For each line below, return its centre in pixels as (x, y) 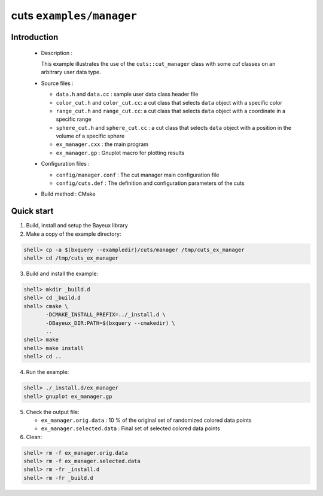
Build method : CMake (68, 194)
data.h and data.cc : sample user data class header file (127, 94)
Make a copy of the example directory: (74, 234)
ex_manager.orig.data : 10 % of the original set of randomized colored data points (146, 420)
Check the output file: (53, 412)
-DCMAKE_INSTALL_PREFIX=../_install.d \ (106, 315)
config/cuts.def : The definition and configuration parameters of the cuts (150, 183)
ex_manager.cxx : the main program (102, 144)
